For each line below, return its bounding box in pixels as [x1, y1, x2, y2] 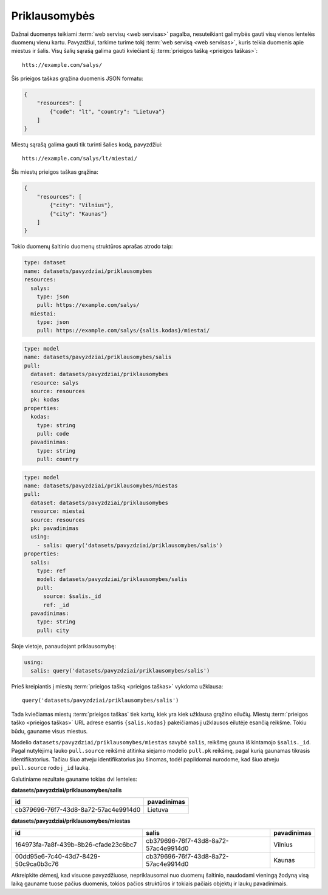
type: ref [36, 567, 66, 574]
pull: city [36, 626, 69, 634]
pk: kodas [30, 396, 60, 403]
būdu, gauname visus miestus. [11, 727, 88, 735]
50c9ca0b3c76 [15, 860, 59, 868]
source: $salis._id [43, 593, 101, 600]
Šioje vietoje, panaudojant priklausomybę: [11, 642, 117, 650]
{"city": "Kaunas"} [49, 210, 108, 217]
